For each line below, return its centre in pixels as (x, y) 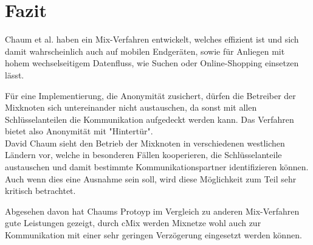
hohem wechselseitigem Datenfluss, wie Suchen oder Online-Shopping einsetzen (152, 63)
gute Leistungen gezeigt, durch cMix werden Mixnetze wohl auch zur (133, 223)
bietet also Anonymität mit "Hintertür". (79, 131)
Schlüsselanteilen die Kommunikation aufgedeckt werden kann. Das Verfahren (150, 119)
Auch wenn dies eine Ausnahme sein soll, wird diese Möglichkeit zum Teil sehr (151, 178)
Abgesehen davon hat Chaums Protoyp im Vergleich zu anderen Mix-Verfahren (152, 211)
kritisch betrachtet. (40, 191)
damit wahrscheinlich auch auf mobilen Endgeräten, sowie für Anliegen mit (145, 51)
